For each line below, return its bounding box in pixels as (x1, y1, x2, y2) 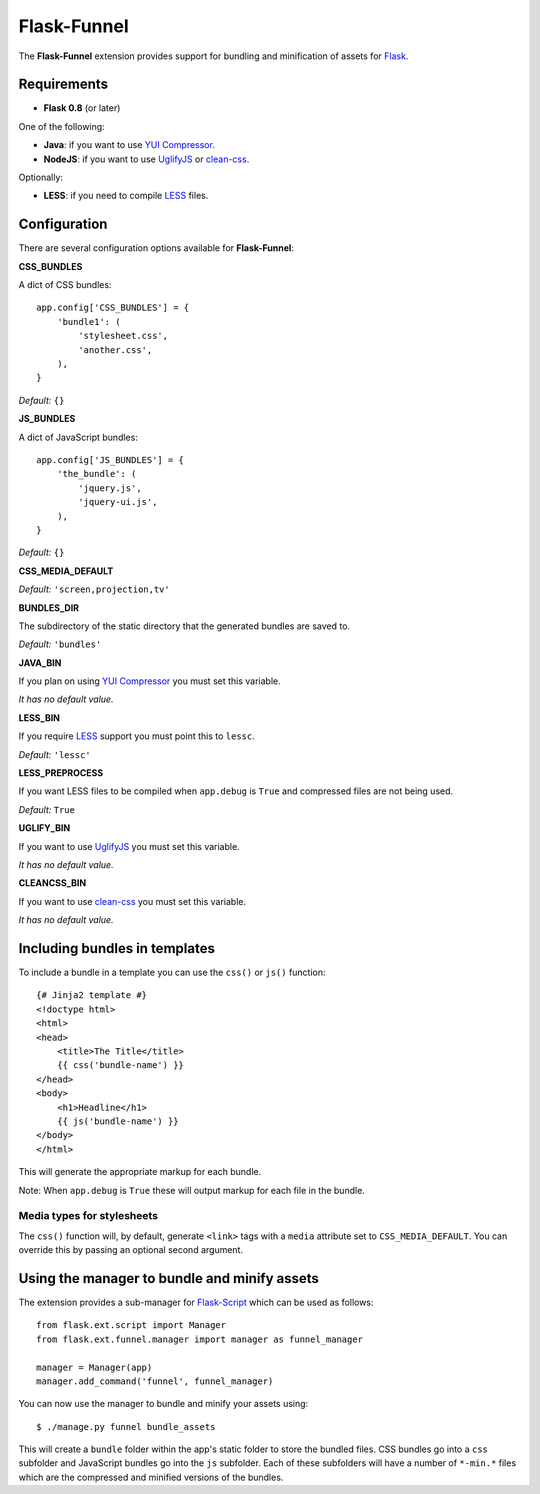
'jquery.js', (78, 482, 142, 494)
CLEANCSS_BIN (18, 877, 87, 889)
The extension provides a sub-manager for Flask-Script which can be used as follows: (18, 1296, 374, 1308)
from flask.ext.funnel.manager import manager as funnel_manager (36, 1333, 364, 1345)
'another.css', (78, 344, 153, 355)
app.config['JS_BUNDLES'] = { (36, 455, 185, 465)
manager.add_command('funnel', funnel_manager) (36, 1375, 274, 1387)
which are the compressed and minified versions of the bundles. (18, 1471, 284, 1483)
